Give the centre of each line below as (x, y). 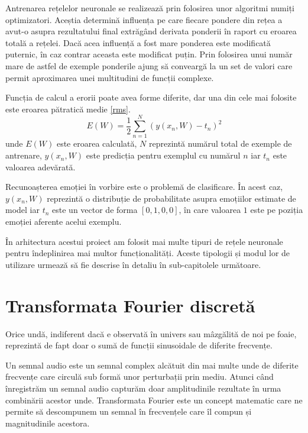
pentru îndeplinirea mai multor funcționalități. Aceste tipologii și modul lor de (148, 253)
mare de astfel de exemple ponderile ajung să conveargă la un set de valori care (149, 65)
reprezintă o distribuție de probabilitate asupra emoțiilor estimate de (171, 198)
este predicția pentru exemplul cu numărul (163, 155)
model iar (22, 210)
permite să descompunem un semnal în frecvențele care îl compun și (129, 411)
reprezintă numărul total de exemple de (220, 143)
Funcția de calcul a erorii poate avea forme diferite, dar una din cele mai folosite (151, 97)
